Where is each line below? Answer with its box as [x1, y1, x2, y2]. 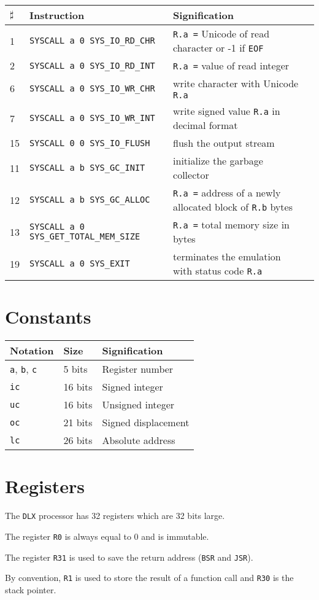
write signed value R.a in [173, 104, 280, 118]
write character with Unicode [173, 76, 299, 90]
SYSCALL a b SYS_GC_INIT [29, 163, 145, 173]
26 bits [63, 433, 93, 448]
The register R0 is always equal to [5, 529, 131, 542]
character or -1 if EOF [173, 41, 264, 55]
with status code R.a [173, 263, 263, 278]
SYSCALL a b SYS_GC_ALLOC [29, 195, 150, 205]
